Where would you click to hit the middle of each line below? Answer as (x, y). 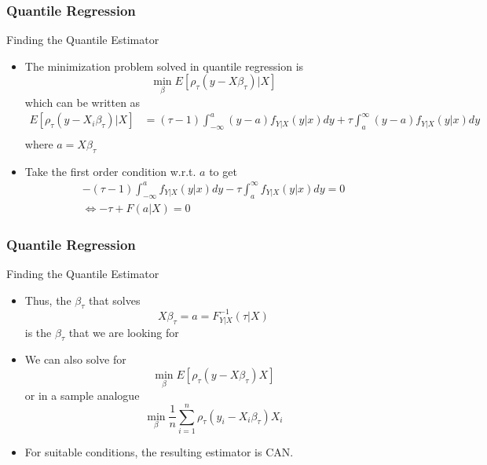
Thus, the (48, 300)
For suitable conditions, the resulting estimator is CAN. (159, 452)
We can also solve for (75, 359)
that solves (114, 300)
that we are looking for (124, 332)
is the (38, 332)
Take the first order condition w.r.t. (110, 171)
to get (223, 171)
